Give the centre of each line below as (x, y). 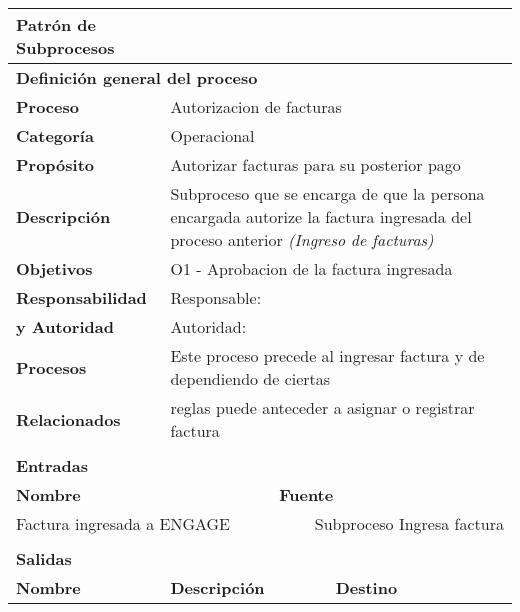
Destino (366, 587)
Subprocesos (65, 47)
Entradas (52, 465)
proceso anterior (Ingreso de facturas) (302, 239)
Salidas (44, 558)
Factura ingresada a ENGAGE (123, 523)
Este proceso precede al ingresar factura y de (327, 355)
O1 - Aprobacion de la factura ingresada (311, 268)
